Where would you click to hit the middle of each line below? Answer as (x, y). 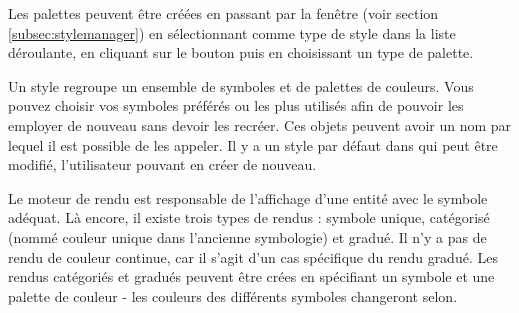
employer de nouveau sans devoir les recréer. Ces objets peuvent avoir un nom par (260, 124)
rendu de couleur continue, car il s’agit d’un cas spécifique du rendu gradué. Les (253, 256)
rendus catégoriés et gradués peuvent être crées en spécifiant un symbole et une (251, 276)
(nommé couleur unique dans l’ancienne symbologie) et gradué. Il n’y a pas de (247, 236)
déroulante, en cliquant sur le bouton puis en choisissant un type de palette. (241, 52)
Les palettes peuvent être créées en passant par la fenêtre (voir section (223, 13)
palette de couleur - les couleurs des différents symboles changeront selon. (233, 295)
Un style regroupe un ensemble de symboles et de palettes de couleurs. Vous (241, 85)
